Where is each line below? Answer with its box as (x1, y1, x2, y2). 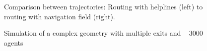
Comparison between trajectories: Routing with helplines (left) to (4, 1, 203, 11)
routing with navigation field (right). (4, 11, 115, 21)
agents (4, 37, 23, 48)
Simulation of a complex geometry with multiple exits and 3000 (4, 28, 203, 38)
